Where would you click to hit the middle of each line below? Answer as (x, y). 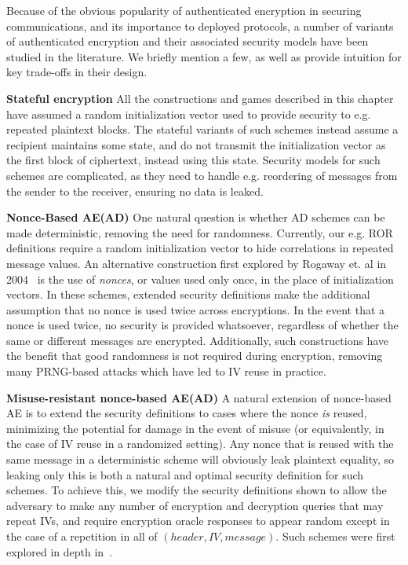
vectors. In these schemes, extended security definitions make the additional (188, 294)
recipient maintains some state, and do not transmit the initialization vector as (196, 144)
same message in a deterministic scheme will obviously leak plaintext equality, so (200, 459)
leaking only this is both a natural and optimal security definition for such (185, 474)
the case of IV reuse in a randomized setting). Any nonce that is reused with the (200, 444)
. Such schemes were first (335, 536)
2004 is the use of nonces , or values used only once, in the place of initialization (200, 279)
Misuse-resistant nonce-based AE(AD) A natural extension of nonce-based (199, 397)
